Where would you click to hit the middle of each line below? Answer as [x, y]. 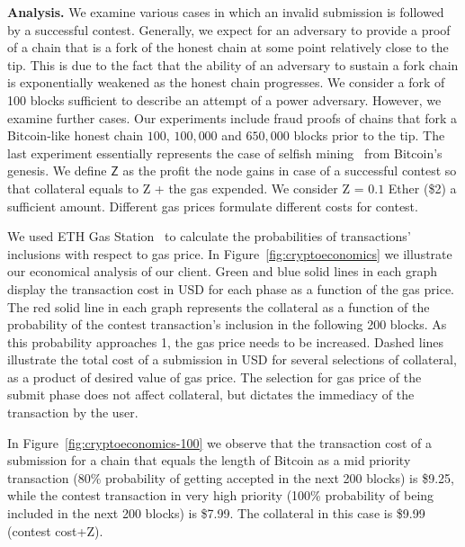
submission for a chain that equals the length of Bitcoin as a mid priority [209, 460]
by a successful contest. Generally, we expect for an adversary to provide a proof [229, 29]
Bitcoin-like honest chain [76, 135]
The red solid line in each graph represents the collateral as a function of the [219, 306]
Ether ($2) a [422, 188]
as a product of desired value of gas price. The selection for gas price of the [215, 377]
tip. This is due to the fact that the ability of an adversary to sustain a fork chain [233, 64]
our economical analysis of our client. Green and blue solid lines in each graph [223, 271]
